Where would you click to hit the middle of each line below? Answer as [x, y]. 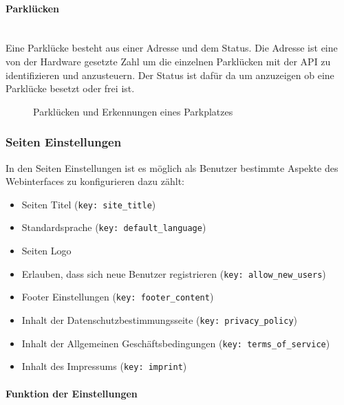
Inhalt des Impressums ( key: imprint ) [104, 366]
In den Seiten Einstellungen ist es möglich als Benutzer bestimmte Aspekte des [172, 167]
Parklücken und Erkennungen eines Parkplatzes [133, 111]
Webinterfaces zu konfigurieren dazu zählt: [95, 181]
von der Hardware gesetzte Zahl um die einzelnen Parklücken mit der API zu [168, 61]
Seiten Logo [46, 251]
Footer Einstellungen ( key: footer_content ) [118, 297]
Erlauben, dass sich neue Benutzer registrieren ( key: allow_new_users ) [174, 273]
